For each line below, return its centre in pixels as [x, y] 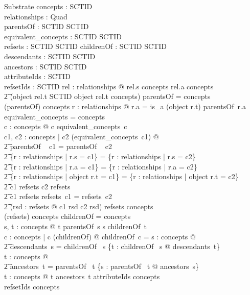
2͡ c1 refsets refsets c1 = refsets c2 [58, 196]
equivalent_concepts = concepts [54, 116]
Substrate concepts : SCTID [48, 6]
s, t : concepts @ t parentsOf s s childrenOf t [75, 226]
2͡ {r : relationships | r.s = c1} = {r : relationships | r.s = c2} [100, 156]
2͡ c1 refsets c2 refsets [37, 186]
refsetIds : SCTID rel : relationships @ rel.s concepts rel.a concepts [109, 86]
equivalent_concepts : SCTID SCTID [63, 36]
